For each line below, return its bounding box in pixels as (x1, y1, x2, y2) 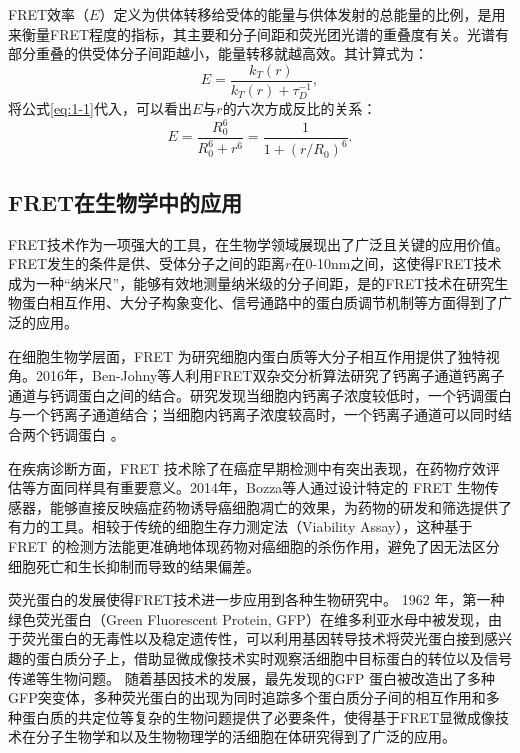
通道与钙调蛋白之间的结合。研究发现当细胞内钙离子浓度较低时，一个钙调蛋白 (8, 384, 512, 405)
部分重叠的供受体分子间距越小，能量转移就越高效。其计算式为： (8, 43, 428, 64)
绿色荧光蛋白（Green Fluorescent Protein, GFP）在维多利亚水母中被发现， (8, 608, 488, 629)
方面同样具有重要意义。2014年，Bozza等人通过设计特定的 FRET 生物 (35, 477, 485, 498)
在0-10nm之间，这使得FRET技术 (291, 253, 502, 274)
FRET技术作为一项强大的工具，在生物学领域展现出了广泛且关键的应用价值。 (8, 233, 510, 254)
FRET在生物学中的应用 (8, 186, 243, 217)
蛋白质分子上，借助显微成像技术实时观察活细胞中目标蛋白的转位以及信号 (35, 647, 512, 668)
